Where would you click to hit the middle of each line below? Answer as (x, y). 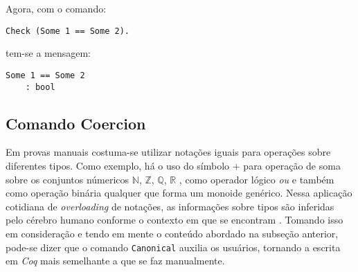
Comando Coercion (76, 123)
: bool (40, 87)
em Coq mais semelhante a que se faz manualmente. (115, 261)
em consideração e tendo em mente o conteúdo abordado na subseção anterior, (172, 233)
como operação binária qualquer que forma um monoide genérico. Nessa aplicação (179, 193)
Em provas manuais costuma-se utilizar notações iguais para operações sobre (168, 152)
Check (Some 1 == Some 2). (68, 31)
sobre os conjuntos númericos (68, 179)
